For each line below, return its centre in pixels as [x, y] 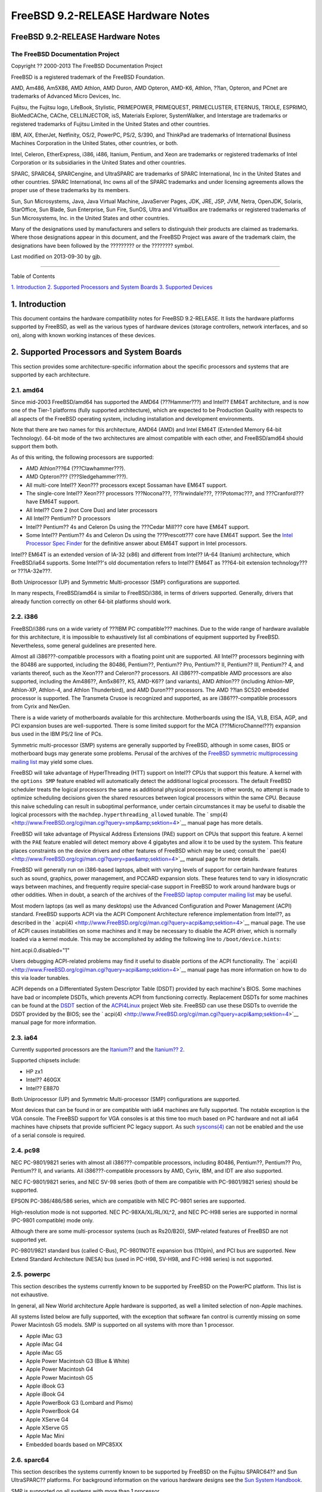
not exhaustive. [30, 1294]
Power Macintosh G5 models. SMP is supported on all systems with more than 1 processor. [123, 1325]
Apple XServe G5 [47, 1428]
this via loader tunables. [40, 978]
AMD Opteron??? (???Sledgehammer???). [77, 477]
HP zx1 [34, 1071]
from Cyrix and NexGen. [41, 707]
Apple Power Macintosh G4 [60, 1369]
